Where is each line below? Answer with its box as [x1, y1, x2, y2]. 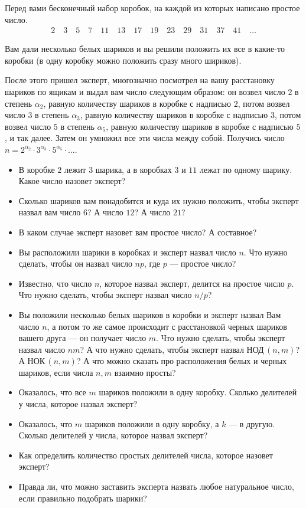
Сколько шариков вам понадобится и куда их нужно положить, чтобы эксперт [18, 194, 299, 207]
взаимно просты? [114, 366, 176, 378]
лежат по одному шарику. [199, 163, 292, 175]
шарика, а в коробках [95, 163, 172, 175]
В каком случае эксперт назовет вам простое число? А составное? [18, 225, 257, 238]
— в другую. [229, 417, 275, 430]
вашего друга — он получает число [18, 332, 147, 344]
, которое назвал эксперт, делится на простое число [99, 277, 285, 289]
